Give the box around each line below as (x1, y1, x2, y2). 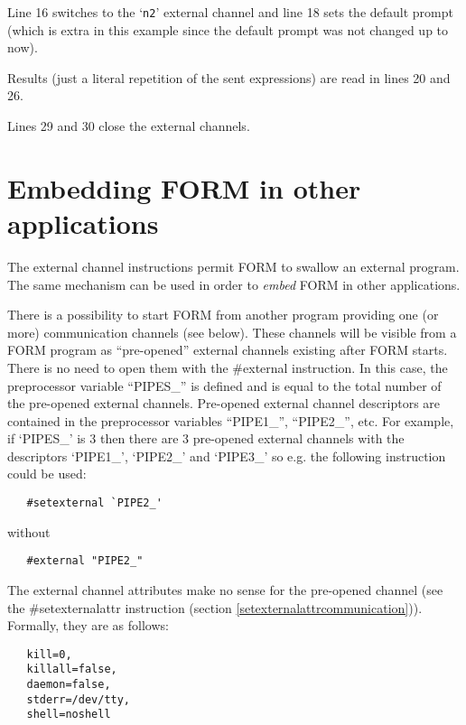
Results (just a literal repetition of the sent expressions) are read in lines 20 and (7, 68, 451, 87)
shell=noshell (26, 708, 111, 721)
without (7, 522, 51, 541)
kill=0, (26, 647, 72, 661)
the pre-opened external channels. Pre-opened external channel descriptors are (7, 394, 441, 413)
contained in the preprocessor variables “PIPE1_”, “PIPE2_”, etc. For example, (7, 411, 454, 430)
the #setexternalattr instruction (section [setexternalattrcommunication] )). (7, 598, 423, 617)
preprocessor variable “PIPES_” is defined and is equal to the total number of (7, 376, 442, 395)
